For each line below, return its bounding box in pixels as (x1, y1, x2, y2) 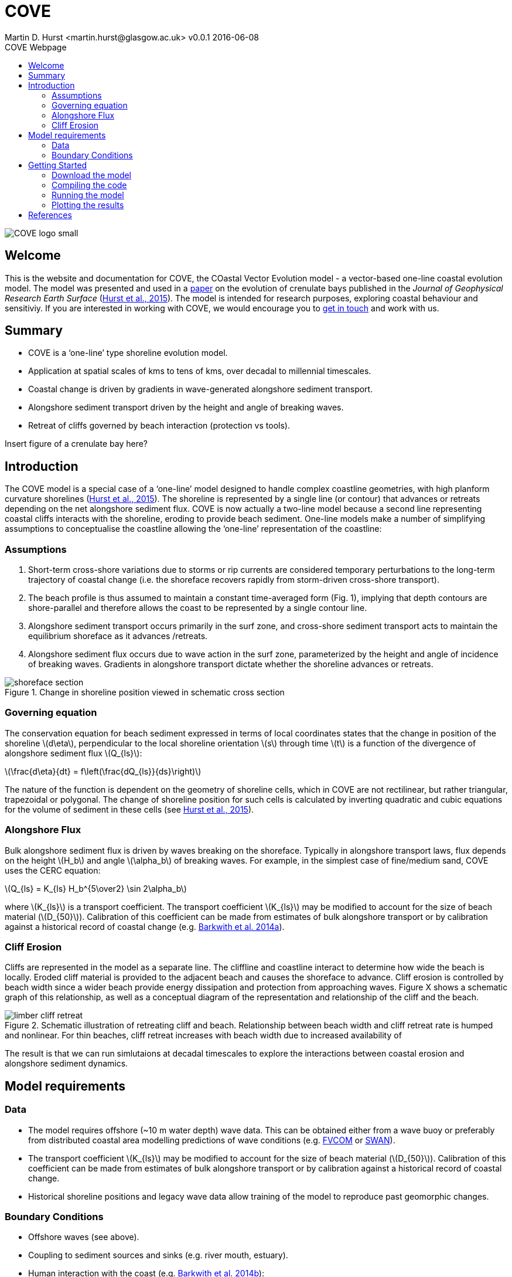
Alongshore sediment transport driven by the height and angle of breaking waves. (28, 402, 344, 413)
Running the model (52, 189, 124, 200)
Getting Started (28, 159, 87, 170)
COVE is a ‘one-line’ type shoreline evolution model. (28, 348, 228, 358)
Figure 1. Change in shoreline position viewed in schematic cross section (5, 687, 285, 698)
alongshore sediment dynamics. (5, 1058, 128, 1069)
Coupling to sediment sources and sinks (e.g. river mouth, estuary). (28, 1250, 288, 1261)
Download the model (52, 169, 132, 180)
